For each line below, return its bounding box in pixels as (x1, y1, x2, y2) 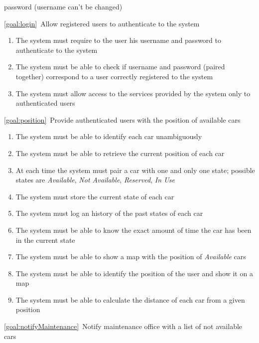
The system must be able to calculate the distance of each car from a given (15, 294, 245, 305)
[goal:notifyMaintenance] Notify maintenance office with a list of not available (4, 321, 243, 332)
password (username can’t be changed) (4, 1, 123, 11)
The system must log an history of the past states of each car (15, 208, 203, 218)
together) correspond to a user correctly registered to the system (15, 71, 213, 81)
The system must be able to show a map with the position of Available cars (15, 251, 246, 262)
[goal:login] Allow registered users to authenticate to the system (4, 18, 200, 28)
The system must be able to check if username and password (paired (15, 61, 225, 72)
